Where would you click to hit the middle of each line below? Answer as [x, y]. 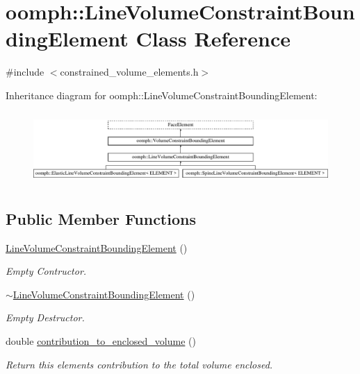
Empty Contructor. [46, 271]
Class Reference [213, 39]
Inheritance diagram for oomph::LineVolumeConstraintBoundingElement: [162, 95]
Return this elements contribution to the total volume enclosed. [139, 364]
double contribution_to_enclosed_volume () [101, 340]
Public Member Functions [101, 218]
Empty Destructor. [45, 317]
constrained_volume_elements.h [129, 72]
